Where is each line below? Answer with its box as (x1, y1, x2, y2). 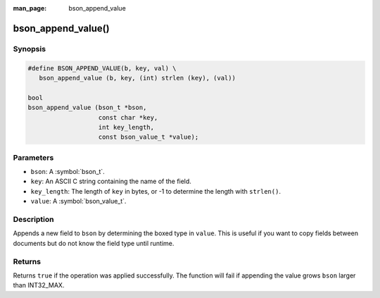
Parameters (13, 152, 54, 162)
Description (13, 214, 54, 224)
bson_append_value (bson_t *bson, (27, 104, 147, 112)
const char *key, (98, 113, 158, 121)
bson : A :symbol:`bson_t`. (30, 168, 105, 176)
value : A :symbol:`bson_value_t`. (30, 197, 127, 206)
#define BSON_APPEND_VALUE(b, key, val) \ (27, 64, 177, 72)
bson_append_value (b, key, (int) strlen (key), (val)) (39, 74, 236, 82)
